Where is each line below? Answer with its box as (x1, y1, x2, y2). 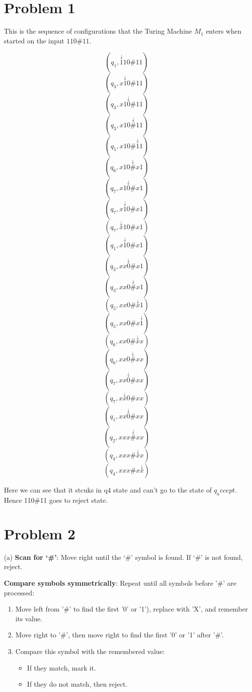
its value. (15, 613, 42, 623)
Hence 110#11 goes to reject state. (4, 495, 108, 505)
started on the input (4, 35, 64, 45)
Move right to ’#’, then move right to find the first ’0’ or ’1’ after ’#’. (15, 630, 224, 640)
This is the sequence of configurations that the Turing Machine (4, 26, 192, 36)
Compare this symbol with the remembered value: (15, 646, 165, 656)
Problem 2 (4, 523, 76, 543)
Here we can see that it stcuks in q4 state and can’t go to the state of (4, 485, 212, 495)
